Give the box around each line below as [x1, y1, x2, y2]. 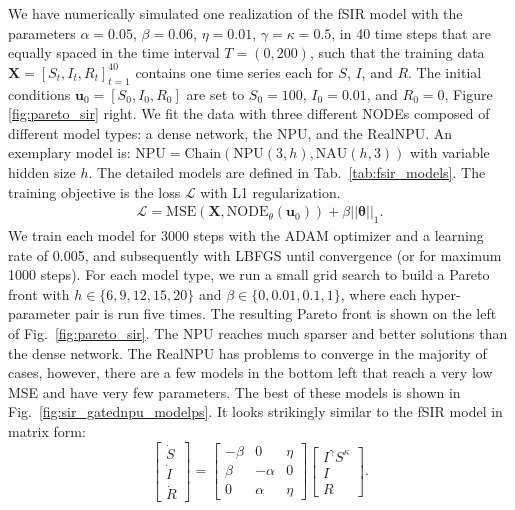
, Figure [444, 83, 493, 104]
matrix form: [8, 420, 86, 441]
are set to [186, 83, 245, 104]
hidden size [8, 161, 76, 182]
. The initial [408, 61, 482, 82]
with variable [410, 142, 490, 163]
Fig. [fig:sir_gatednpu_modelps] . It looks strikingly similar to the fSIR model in [8, 401, 503, 422]
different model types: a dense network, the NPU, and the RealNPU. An [8, 122, 453, 143]
